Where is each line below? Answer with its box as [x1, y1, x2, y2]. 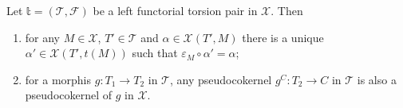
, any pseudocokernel [169, 71, 272, 87]
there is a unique [242, 29, 324, 45]
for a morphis [25, 71, 92, 87]
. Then [271, 2, 303, 18]
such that [132, 44, 178, 61]
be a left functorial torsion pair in [93, 2, 258, 18]
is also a [357, 71, 397, 87]
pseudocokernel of [25, 87, 113, 103]
